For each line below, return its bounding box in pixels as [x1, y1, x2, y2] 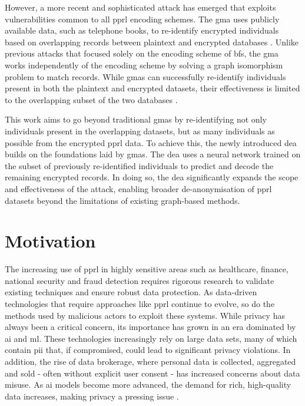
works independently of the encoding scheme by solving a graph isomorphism [5, 58, 283, 71]
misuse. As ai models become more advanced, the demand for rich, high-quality [5, 378, 291, 391]
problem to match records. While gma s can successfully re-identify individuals [5, 70, 286, 82]
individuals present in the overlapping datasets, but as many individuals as [5, 124, 275, 137]
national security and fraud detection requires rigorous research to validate [5, 274, 274, 286]
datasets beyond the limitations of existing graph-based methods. [5, 194, 240, 206]
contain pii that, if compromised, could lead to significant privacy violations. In [5, 344, 291, 356]
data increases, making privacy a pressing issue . [5, 390, 179, 402]
